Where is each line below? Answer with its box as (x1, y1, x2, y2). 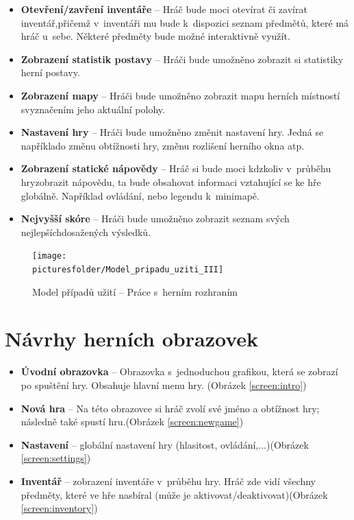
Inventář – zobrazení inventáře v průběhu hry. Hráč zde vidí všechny (21, 473, 316, 488)
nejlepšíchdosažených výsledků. (21, 224, 151, 239)
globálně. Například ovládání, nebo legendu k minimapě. (21, 188, 260, 202)
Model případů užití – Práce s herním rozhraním (32, 284, 238, 298)
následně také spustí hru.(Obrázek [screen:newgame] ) (21, 414, 244, 429)
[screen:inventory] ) (21, 501, 98, 515)
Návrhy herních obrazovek (5, 324, 258, 353)
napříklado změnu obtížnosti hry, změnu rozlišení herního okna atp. (21, 138, 305, 152)
